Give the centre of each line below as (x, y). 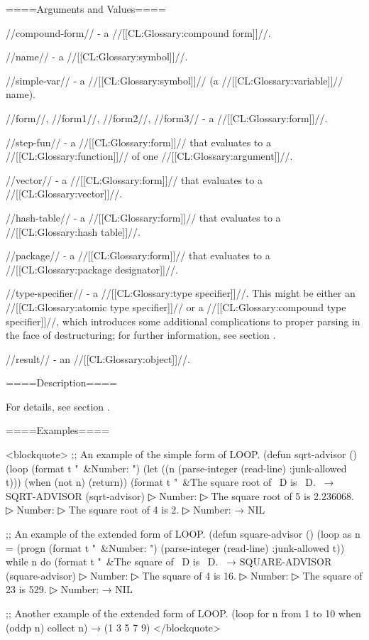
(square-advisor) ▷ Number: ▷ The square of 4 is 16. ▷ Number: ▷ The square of (184, 575)
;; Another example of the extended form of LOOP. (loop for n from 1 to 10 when (183, 613)
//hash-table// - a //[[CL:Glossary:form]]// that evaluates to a (143, 217)
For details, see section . (58, 406)
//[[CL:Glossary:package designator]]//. (92, 269)
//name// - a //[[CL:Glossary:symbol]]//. (97, 56)
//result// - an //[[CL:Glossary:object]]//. (98, 358)
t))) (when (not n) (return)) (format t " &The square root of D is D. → (170, 482)
